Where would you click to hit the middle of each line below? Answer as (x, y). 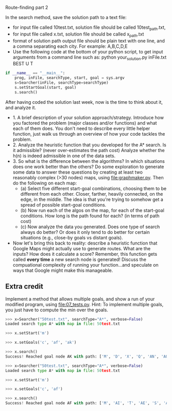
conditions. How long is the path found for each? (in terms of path (90, 216)
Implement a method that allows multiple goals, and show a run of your (80, 299)
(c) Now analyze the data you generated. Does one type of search (90, 227)
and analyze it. (21, 107)
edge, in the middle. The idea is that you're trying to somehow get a (92, 199)
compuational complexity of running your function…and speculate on (85, 265)
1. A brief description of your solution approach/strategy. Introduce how (88, 117)
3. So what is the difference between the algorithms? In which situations (89, 161)
